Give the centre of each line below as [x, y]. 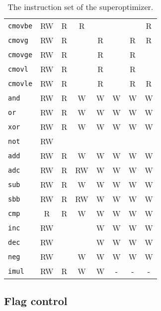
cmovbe [20, 26]
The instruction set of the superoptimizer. [80, 7]
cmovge [20, 54]
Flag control [36, 301]
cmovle [20, 83]
